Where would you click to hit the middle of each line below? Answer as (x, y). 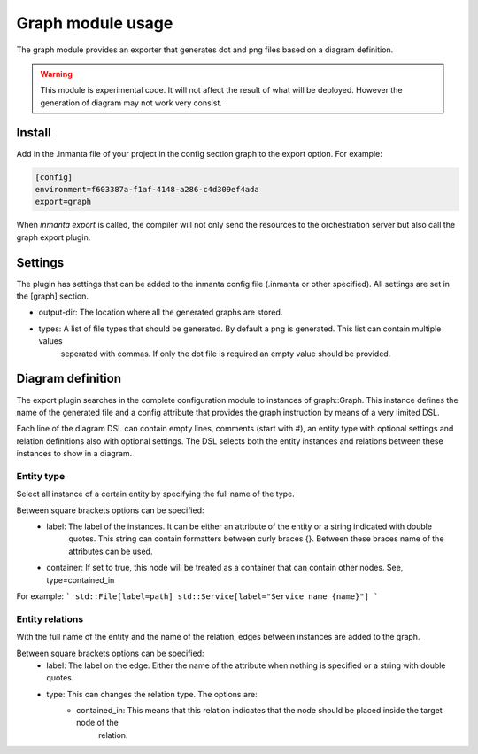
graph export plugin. (54, 237)
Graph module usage (95, 23)
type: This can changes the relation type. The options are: (152, 694)
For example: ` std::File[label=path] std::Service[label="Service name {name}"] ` (197, 596)
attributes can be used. (111, 551)
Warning (56, 74)
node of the (97, 723)
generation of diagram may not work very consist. (131, 103)
